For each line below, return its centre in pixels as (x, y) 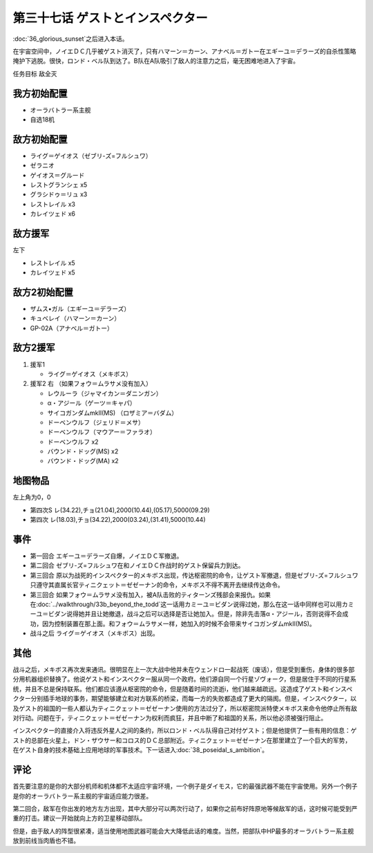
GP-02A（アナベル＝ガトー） (71, 328)
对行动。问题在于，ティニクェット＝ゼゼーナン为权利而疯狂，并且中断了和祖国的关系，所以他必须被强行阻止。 (170, 718)
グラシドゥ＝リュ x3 (59, 194)
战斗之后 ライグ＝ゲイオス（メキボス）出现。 (94, 633)
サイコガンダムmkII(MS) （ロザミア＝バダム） (113, 413)
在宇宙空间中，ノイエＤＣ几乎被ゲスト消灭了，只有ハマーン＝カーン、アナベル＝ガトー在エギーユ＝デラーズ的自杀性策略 (184, 51)
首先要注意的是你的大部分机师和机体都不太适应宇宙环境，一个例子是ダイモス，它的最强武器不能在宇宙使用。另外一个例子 (185, 786)
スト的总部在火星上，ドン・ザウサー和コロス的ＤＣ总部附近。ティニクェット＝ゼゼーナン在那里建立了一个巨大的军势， (182, 740)
